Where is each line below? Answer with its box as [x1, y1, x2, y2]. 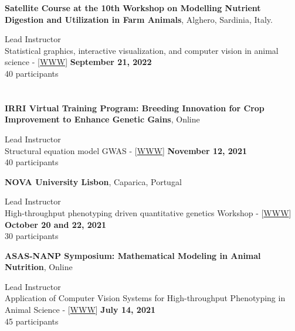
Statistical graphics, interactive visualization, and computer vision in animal [5, 44, 279, 56]
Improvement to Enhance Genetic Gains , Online [5, 113, 200, 125]
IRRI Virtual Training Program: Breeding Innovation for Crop [5, 101, 265, 114]
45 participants [5, 315, 59, 327]
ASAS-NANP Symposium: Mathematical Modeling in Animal [5, 249, 261, 261]
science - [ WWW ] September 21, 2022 [5, 56, 152, 68]
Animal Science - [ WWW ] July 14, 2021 [5, 303, 156, 316]
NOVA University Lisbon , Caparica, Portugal [5, 175, 182, 187]
